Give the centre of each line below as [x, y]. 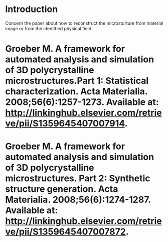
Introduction [32, 9]
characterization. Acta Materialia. [76, 92]
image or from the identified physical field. [49, 28]
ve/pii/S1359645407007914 [65, 124]
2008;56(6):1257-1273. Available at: [82, 102]
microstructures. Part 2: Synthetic [78, 178]
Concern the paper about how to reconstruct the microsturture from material [84, 23]
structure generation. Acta [62, 189]
